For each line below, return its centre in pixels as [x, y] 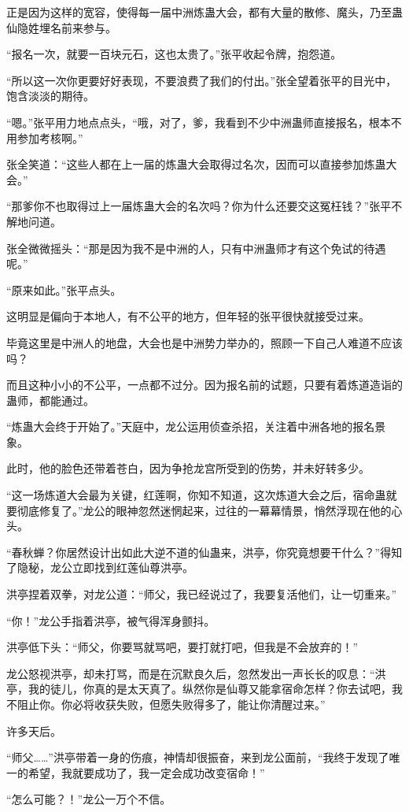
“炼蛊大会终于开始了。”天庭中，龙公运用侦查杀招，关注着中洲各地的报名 [191, 426]
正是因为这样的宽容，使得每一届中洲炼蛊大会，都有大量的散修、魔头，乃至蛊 [204, 12]
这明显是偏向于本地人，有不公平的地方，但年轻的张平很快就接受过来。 [188, 316]
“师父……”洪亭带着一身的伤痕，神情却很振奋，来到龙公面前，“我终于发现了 [198, 757]
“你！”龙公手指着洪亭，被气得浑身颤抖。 [111, 620]
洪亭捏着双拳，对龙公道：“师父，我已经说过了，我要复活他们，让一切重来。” [202, 594]
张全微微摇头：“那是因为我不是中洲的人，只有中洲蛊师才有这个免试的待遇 [196, 248]
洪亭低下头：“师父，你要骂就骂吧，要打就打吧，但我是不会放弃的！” [182, 647]
